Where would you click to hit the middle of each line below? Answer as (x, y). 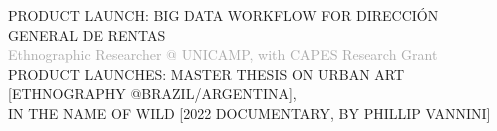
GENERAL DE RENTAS (87, 34)
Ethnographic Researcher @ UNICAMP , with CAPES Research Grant (223, 54)
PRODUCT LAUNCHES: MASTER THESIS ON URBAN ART (206, 73)
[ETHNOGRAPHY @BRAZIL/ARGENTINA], (152, 93)
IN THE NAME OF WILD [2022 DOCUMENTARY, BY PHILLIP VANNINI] (249, 112)
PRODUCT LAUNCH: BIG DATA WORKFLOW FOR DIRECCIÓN (223, 15)
